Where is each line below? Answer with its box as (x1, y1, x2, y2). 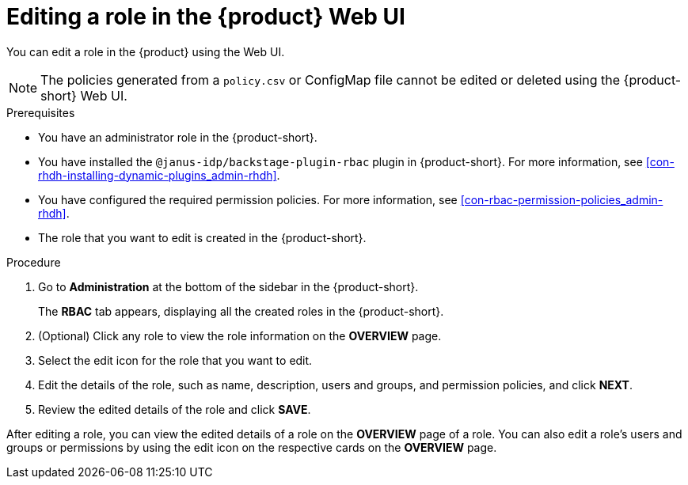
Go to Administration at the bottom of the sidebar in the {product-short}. (38, 279, 419, 294)
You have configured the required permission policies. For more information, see (38, 192, 458, 207)
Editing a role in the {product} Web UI (6, 3, 405, 30)
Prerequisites (6, 105, 75, 119)
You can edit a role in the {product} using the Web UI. (6, 44, 285, 59)
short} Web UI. (40, 87, 127, 104)
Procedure (6, 255, 61, 269)
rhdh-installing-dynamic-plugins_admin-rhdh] (38, 168, 277, 182)
